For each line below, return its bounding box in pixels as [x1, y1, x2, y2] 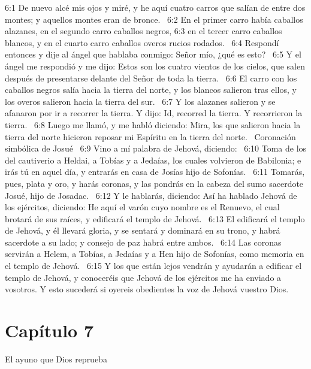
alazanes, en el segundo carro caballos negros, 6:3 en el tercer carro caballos [5, 25, 282, 37]
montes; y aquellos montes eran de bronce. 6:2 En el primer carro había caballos [5, 13, 303, 25]
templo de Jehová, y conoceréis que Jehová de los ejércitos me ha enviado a [5, 271, 282, 283]
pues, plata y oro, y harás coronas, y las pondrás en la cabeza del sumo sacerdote [5, 177, 304, 189]
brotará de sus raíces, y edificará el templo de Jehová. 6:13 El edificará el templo [5, 212, 305, 225]
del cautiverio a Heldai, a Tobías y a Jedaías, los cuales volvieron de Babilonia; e [5, 153, 301, 166]
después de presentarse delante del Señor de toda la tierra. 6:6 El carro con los [5, 71, 297, 84]
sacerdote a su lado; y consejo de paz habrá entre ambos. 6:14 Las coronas [5, 235, 282, 248]
